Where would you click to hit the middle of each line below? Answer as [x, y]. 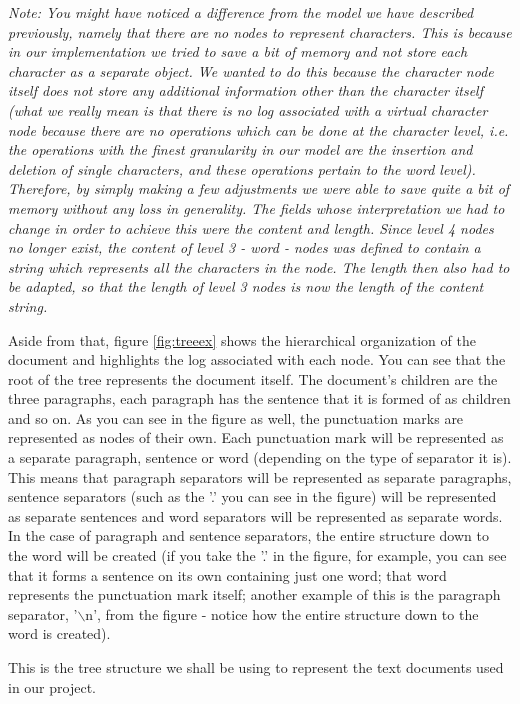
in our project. [52, 686]
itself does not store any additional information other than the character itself [246, 90]
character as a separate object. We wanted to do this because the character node [251, 70]
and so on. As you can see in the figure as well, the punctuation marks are [236, 417]
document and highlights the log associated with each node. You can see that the [257, 359]
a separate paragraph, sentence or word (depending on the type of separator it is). [260, 457]
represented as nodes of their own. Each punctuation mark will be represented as [256, 437]
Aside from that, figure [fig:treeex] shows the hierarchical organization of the [242, 339]
